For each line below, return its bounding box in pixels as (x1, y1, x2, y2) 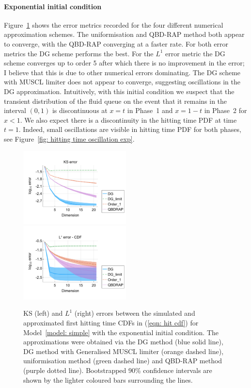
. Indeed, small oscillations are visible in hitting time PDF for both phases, (18, 124, 241, 134)
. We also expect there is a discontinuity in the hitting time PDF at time (20, 114, 237, 125)
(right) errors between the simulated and (74, 308, 195, 318)
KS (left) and (23, 308, 63, 318)
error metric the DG (165, 48, 225, 58)
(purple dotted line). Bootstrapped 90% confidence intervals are (23, 365, 212, 375)
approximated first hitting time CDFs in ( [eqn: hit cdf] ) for (23, 317, 199, 327)
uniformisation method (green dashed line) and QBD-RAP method (23, 356, 222, 366)
